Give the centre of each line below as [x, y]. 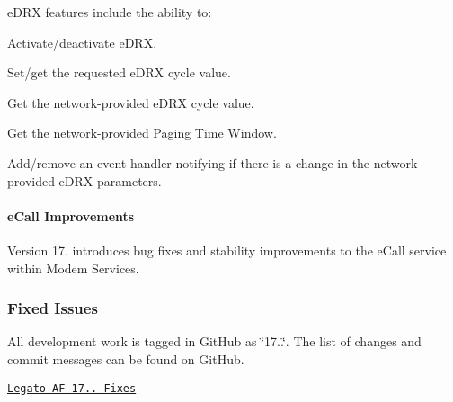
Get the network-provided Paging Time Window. [142, 133]
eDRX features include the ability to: [110, 12]
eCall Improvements [71, 215]
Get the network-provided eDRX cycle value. [131, 102]
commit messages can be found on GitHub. [126, 358]
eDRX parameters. [110, 180]
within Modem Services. [73, 268]
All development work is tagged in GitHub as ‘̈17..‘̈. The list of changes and [214, 341]
